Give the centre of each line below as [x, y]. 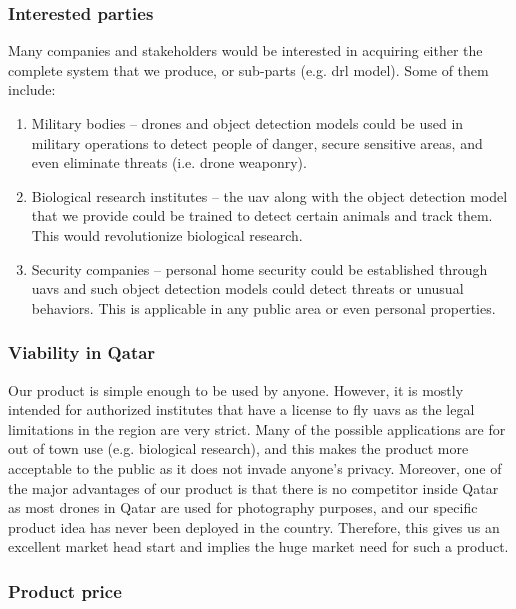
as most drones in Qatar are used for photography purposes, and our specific [243, 507]
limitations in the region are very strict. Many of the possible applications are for [257, 428]
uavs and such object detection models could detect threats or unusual [247, 288]
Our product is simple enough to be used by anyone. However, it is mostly [236, 389]
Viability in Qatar [82, 352]
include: [32, 89]
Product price [65, 590]
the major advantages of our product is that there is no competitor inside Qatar [253, 487]
